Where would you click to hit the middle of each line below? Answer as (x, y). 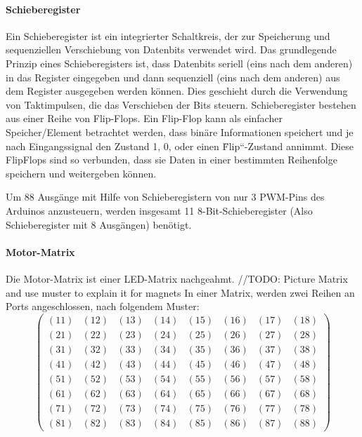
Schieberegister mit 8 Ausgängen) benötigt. (99, 224)
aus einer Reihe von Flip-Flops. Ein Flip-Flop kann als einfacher (144, 118)
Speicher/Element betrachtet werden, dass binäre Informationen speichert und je (180, 132)
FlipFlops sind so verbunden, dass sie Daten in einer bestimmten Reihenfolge (172, 160)
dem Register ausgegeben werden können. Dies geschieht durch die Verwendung (177, 91)
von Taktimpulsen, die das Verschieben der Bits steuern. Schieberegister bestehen (181, 104)
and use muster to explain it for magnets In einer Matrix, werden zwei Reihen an (180, 292)
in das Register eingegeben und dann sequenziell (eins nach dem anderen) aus (173, 77)
